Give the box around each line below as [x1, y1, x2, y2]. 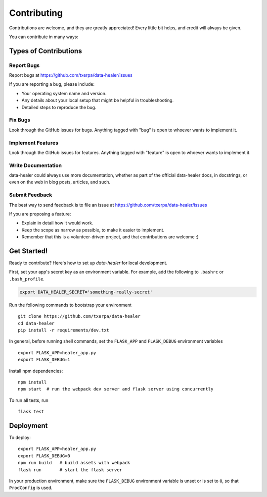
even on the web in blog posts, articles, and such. [9, 179, 111, 185]
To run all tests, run [9, 397, 49, 403]
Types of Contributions [9, 47, 82, 55]
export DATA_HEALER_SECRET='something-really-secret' [19, 289, 153, 295]
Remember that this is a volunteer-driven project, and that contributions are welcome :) [21, 234, 199, 240]
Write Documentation [9, 162, 62, 168]
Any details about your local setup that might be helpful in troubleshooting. [21, 97, 174, 104]
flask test [18, 409, 44, 415]
